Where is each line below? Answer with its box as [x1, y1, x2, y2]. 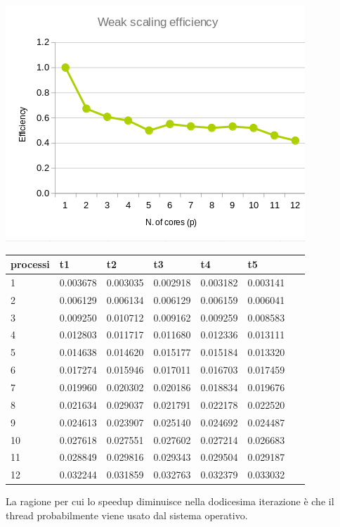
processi [11, 257, 50, 272]
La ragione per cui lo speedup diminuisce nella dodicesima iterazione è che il [6, 494, 334, 509]
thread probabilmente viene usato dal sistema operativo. [6, 507, 248, 522]
